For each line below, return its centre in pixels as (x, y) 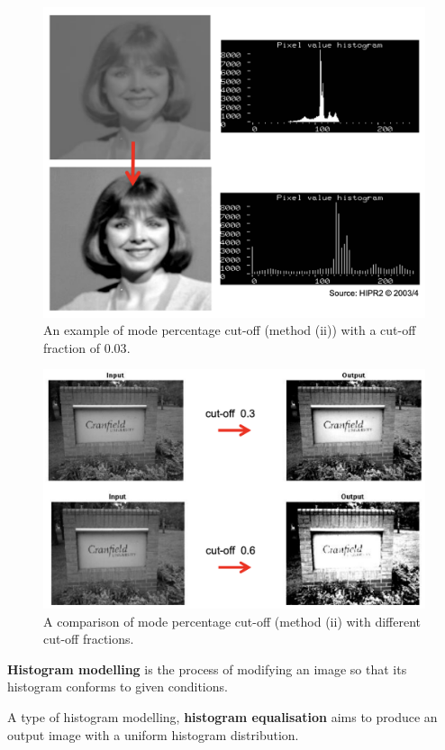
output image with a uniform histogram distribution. (153, 734)
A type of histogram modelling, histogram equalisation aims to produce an (222, 717)
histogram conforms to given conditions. (118, 687)
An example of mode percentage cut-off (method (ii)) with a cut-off (230, 330)
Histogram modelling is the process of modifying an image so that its (207, 669)
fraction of (72, 347)
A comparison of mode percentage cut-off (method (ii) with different (232, 621)
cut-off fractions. (89, 639)
